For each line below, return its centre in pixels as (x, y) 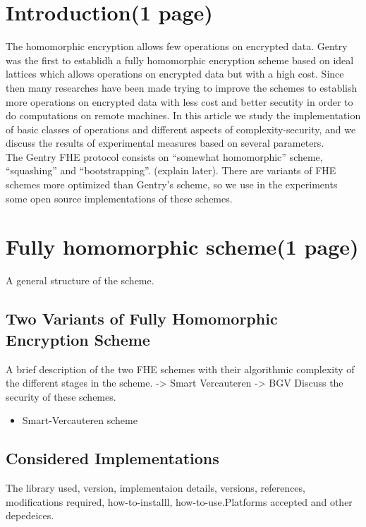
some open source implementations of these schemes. (119, 198)
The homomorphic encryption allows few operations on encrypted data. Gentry (177, 46)
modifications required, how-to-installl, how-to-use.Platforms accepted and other (179, 501)
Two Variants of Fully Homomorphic (142, 319)
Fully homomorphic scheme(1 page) (182, 247)
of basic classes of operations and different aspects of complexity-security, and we (181, 129)
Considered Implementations (112, 458)
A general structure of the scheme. (80, 280)
